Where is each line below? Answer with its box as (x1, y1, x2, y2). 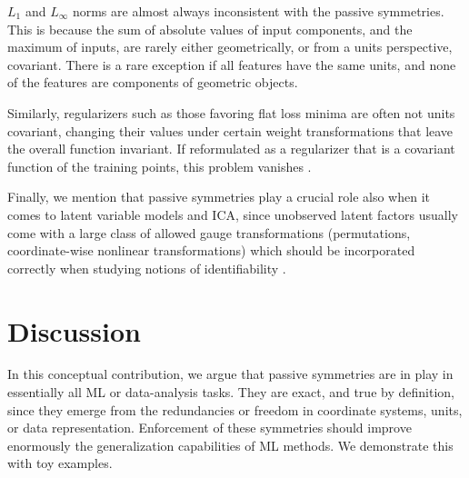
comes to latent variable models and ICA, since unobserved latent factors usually (7, 204, 458, 224)
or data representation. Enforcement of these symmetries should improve (7, 418, 412, 437)
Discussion (7, 312, 141, 349)
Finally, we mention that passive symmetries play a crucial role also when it (7, 187, 430, 206)
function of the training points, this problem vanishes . (7, 156, 312, 175)
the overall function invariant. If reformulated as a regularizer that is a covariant (7, 139, 455, 158)
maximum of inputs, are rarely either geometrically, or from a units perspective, (7, 37, 453, 56)
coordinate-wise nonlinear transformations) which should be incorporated (7, 241, 415, 260)
